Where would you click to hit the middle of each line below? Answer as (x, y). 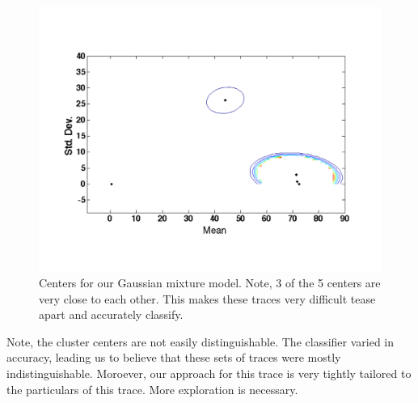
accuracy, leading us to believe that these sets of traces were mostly (174, 357)
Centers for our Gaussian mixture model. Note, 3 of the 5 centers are (210, 283)
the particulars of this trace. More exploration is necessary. (152, 389)
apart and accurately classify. (111, 314)
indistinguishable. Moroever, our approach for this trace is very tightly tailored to (209, 373)
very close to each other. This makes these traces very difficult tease (207, 298)
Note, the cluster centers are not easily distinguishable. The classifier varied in (201, 341)
